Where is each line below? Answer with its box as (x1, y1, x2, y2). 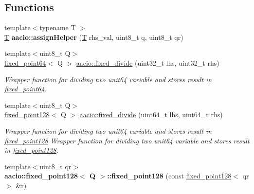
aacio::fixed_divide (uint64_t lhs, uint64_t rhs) (79, 109, 223, 120)
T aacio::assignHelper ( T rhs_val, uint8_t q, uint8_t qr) (4, 32, 183, 42)
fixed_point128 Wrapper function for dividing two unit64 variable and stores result (4, 135, 250, 145)
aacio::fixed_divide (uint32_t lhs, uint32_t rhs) (76, 57, 219, 68)
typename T (39, 22, 76, 33)
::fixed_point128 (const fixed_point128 (107, 171, 232, 181)
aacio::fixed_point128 (4, 171, 78, 181)
